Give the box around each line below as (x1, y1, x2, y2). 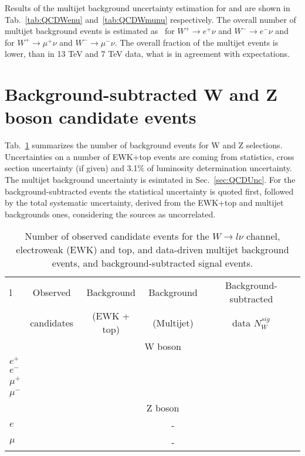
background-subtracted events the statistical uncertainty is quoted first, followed (5, 185, 294, 197)
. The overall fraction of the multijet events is (114, 36, 279, 48)
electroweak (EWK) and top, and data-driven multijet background (16, 243, 289, 257)
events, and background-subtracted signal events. (52, 256, 253, 270)
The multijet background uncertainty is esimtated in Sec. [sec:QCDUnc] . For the (5, 173, 296, 186)
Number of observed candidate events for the (25, 229, 209, 243)
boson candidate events (5, 105, 196, 129)
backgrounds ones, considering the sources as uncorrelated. (5, 207, 216, 220)
